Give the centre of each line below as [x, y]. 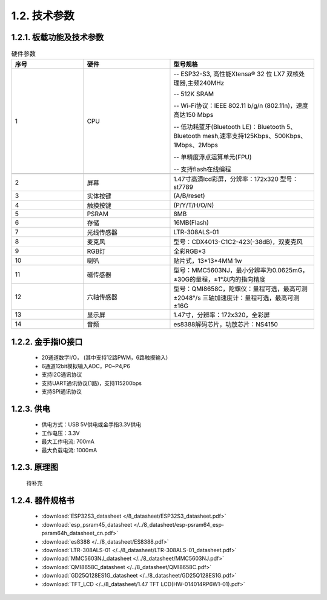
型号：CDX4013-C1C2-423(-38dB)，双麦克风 [238, 242]
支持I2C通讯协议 [62, 375]
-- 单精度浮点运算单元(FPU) [213, 157]
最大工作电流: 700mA [68, 441]
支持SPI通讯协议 [61, 392]
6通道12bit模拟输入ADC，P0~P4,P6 [86, 366]
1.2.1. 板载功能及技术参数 [58, 37]
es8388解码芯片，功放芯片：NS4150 [226, 325]
